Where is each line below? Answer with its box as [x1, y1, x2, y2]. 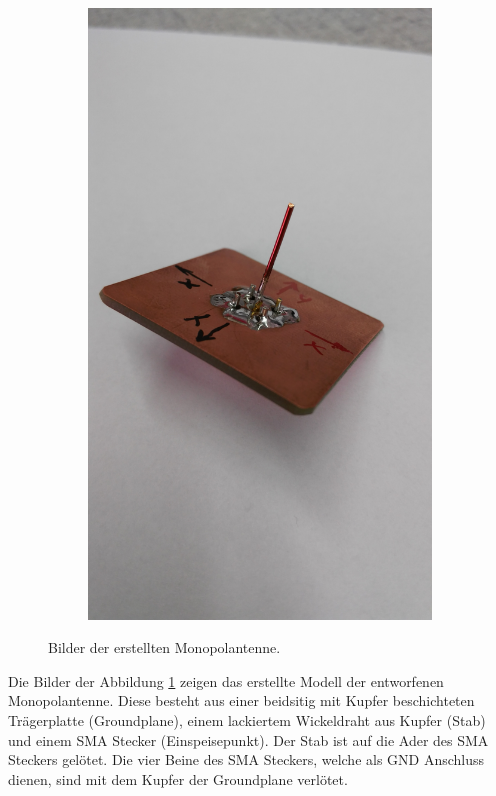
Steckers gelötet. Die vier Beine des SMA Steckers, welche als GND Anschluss [8, 749, 485, 770]
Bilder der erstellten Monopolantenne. [48, 637, 281, 658]
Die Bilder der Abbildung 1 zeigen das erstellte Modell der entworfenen [8, 670, 444, 691]
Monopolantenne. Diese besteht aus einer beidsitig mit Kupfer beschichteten [8, 690, 475, 711]
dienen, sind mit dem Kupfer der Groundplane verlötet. [8, 768, 348, 789]
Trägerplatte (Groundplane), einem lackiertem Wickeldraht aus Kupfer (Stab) [8, 709, 486, 730]
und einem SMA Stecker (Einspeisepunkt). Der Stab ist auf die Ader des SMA [8, 729, 489, 750]
